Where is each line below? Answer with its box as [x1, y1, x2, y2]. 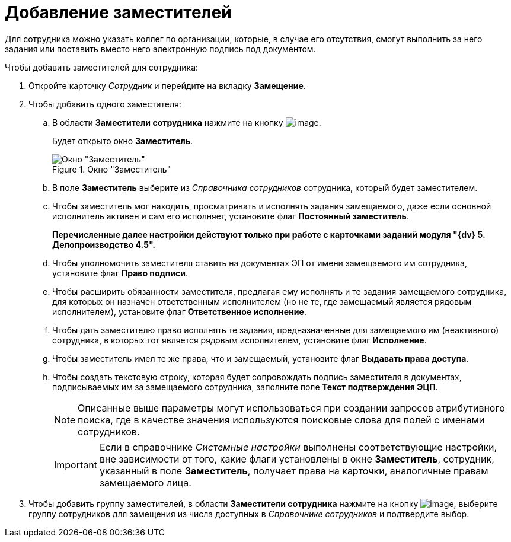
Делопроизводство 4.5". [52, 239, 156, 250]
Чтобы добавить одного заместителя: [28, 98, 181, 109]
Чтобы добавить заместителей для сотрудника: [5, 62, 199, 72]
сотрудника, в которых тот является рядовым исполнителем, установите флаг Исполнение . [52, 334, 427, 345]
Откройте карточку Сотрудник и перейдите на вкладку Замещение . [28, 80, 306, 91]
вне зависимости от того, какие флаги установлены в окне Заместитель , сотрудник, [99, 452, 494, 465]
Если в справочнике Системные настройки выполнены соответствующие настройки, [99, 441, 497, 453]
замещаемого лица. [99, 476, 191, 489]
